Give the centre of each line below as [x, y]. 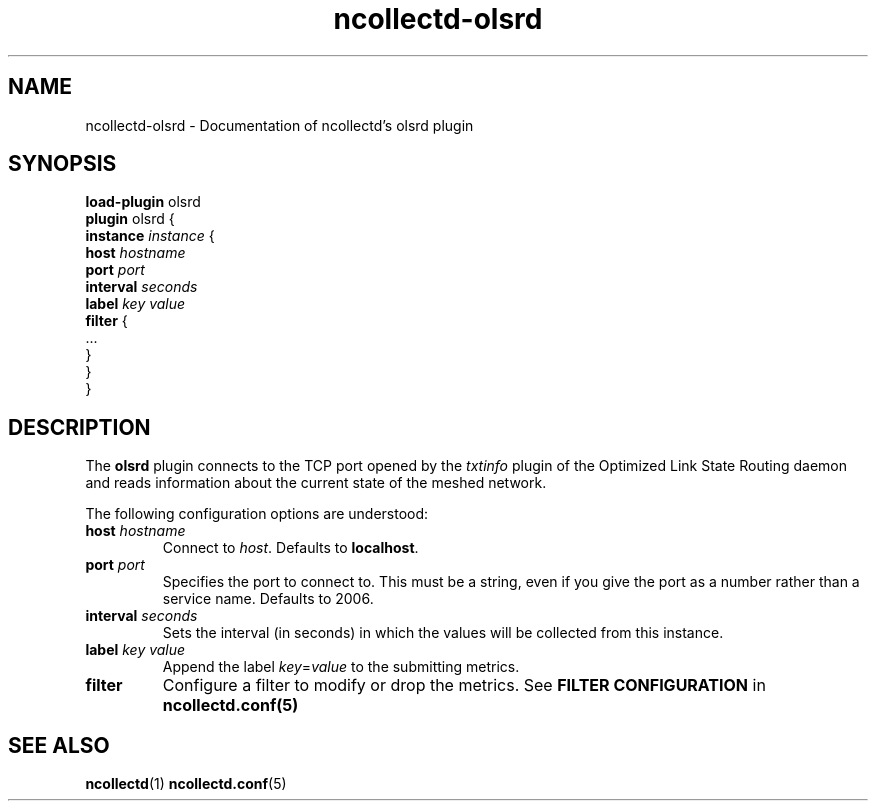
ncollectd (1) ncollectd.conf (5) [186, 784]
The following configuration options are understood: [257, 514]
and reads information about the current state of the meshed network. [316, 483]
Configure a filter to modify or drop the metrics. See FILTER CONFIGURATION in [464, 685]
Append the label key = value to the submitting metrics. [341, 667]
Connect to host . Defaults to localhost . [290, 548]
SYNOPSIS [62, 164]
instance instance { [150, 236]
